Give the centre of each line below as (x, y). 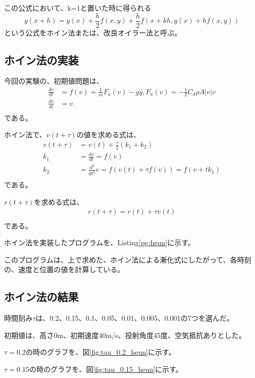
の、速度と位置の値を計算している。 (64, 269)
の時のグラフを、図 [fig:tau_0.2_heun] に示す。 (101, 352)
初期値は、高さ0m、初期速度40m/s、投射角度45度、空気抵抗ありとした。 (125, 335)
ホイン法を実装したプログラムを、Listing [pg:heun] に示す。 (100, 242)
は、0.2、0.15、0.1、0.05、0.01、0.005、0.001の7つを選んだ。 (135, 318)
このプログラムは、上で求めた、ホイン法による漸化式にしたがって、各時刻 (128, 259)
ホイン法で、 (25, 135)
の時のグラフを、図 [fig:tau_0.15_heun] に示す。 (106, 369)
